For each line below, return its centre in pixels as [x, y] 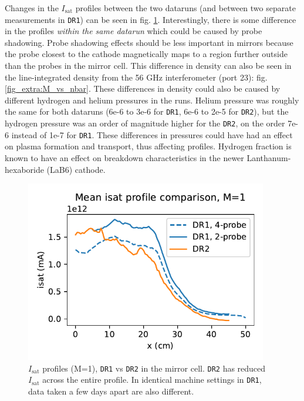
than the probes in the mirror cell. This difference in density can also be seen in [148, 66]
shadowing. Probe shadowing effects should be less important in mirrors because [149, 42]
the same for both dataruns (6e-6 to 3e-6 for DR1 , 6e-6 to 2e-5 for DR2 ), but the [147, 111]
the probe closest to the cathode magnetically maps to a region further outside [146, 54]
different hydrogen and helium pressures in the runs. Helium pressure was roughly [152, 100]
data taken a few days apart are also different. [111, 391]
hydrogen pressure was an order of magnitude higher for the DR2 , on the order [145, 123]
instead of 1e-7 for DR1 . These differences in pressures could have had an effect [152, 134]
